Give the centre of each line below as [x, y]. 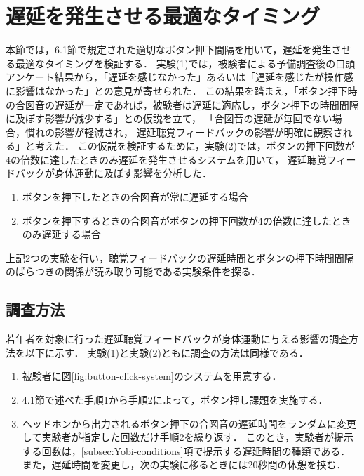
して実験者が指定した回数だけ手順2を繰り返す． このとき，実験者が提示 [188, 437]
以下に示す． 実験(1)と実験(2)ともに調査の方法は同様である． [167, 352]
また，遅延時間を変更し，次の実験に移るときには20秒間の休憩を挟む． [184, 464]
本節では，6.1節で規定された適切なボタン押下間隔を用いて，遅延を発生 [169, 49]
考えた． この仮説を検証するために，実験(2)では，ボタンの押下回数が [195, 146]
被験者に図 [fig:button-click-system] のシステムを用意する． [152, 376]
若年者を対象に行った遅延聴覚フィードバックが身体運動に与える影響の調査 [177, 339]
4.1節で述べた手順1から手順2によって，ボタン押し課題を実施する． [175, 400]
